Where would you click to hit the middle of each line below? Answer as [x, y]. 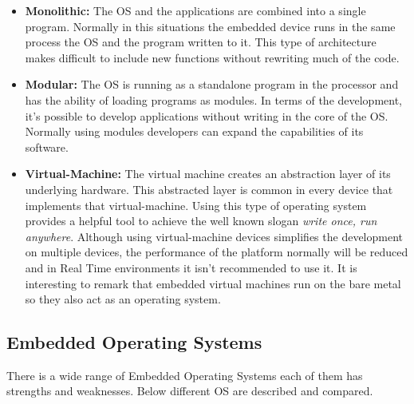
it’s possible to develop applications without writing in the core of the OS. [207, 115]
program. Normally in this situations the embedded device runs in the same [210, 26]
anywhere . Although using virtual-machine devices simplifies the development [214, 236]
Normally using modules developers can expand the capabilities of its [194, 131]
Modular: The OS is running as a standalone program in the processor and [212, 84]
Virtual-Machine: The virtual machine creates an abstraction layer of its [208, 174]
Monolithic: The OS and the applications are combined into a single [195, 10]
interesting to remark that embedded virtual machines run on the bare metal [213, 283]
